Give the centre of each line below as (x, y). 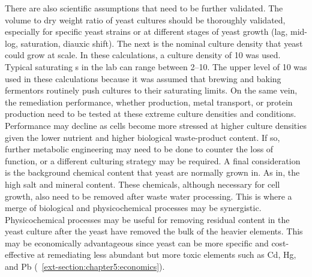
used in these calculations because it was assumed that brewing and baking (143, 78)
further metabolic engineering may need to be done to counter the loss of (139, 149)
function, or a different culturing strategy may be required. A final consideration (153, 160)
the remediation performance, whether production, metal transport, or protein (149, 102)
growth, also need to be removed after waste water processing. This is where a (148, 196)
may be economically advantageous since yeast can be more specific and (137, 243)
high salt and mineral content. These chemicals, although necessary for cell (142, 184)
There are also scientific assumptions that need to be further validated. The (144, 8)
